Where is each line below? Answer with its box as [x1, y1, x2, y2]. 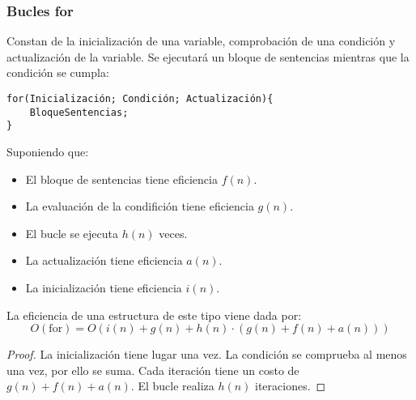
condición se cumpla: [6, 64, 109, 81]
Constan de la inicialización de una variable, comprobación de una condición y [6, 32, 396, 49]
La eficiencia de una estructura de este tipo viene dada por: [6, 306, 302, 323]
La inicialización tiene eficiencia [25, 279, 182, 296]
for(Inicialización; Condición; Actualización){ [6, 93, 274, 104]
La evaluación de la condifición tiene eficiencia [25, 198, 254, 215]
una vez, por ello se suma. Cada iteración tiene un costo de [6, 361, 299, 378]
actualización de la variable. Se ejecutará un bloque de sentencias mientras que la [6, 48, 410, 65]
